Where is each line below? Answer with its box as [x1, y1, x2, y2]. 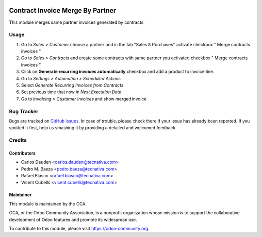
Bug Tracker [9, 108, 39, 115]
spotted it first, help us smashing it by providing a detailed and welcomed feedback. [9, 125, 177, 131]
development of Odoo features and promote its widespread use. [9, 217, 137, 222]
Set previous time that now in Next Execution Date [21, 89, 122, 95]
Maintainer [9, 192, 32, 198]
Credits [9, 137, 27, 144]
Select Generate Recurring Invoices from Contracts [21, 83, 124, 88]
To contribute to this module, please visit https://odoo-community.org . [9, 226, 150, 231]
